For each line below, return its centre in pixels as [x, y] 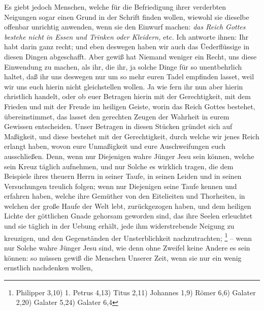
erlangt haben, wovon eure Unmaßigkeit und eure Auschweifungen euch [115, 146]
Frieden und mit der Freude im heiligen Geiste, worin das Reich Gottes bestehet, [130, 106]
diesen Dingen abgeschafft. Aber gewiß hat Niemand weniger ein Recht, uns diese [130, 56]
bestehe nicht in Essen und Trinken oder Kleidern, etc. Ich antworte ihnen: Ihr [126, 36]
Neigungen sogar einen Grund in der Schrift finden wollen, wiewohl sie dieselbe [127, 17]
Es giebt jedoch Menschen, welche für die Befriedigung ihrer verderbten [115, 7]
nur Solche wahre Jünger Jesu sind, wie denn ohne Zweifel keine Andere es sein [127, 247]
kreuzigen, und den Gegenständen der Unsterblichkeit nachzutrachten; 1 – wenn [128, 237]
